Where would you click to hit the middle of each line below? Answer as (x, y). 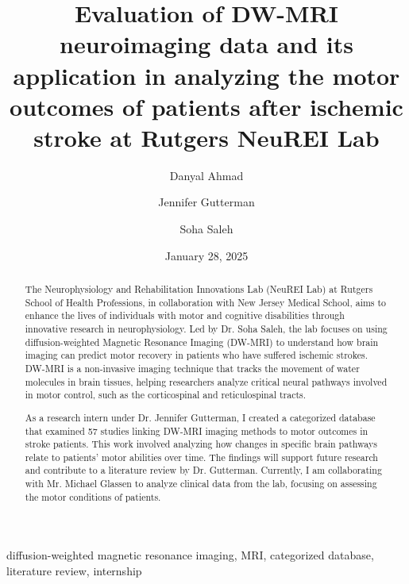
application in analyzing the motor (206, 75)
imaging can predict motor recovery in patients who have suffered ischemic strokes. (196, 355)
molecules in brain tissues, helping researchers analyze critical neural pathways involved (206, 381)
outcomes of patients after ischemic (206, 106)
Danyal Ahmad (206, 175)
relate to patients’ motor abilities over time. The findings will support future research (201, 457)
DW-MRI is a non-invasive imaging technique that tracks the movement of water (192, 368)
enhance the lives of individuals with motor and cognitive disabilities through (185, 315)
